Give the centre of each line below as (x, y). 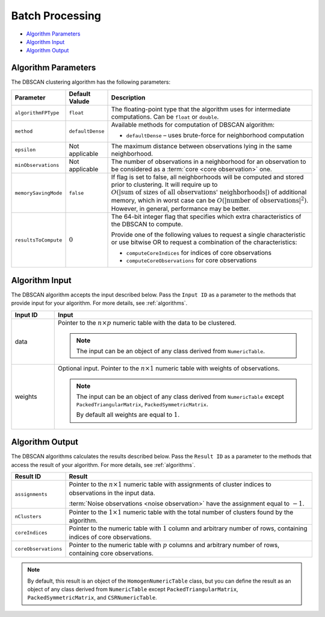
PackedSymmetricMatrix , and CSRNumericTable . (92, 598)
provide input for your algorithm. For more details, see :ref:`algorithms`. (99, 303)
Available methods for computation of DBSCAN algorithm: (193, 125)
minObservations (37, 165)
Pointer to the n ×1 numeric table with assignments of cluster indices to (170, 484)
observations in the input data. (112, 493)
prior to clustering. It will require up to (164, 184)
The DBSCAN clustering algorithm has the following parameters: (91, 82)
